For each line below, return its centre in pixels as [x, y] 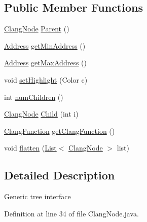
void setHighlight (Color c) [46, 79]
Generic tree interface [38, 196]
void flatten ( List [30, 148]
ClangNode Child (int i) [41, 114]
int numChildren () [34, 97]
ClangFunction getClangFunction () [60, 131]
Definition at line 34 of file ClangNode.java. [71, 213]
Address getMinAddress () [45, 45]
